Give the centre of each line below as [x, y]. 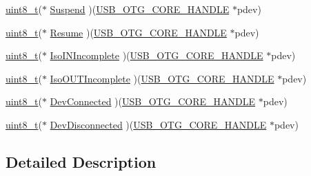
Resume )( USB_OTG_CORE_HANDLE [138, 32]
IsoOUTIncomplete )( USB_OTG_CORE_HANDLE [162, 78]
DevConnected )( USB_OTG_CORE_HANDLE [153, 101]
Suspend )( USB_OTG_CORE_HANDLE [140, 9]
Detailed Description [81, 161]
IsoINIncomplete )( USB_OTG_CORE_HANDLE [157, 55]
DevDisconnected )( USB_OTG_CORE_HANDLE [158, 124]
